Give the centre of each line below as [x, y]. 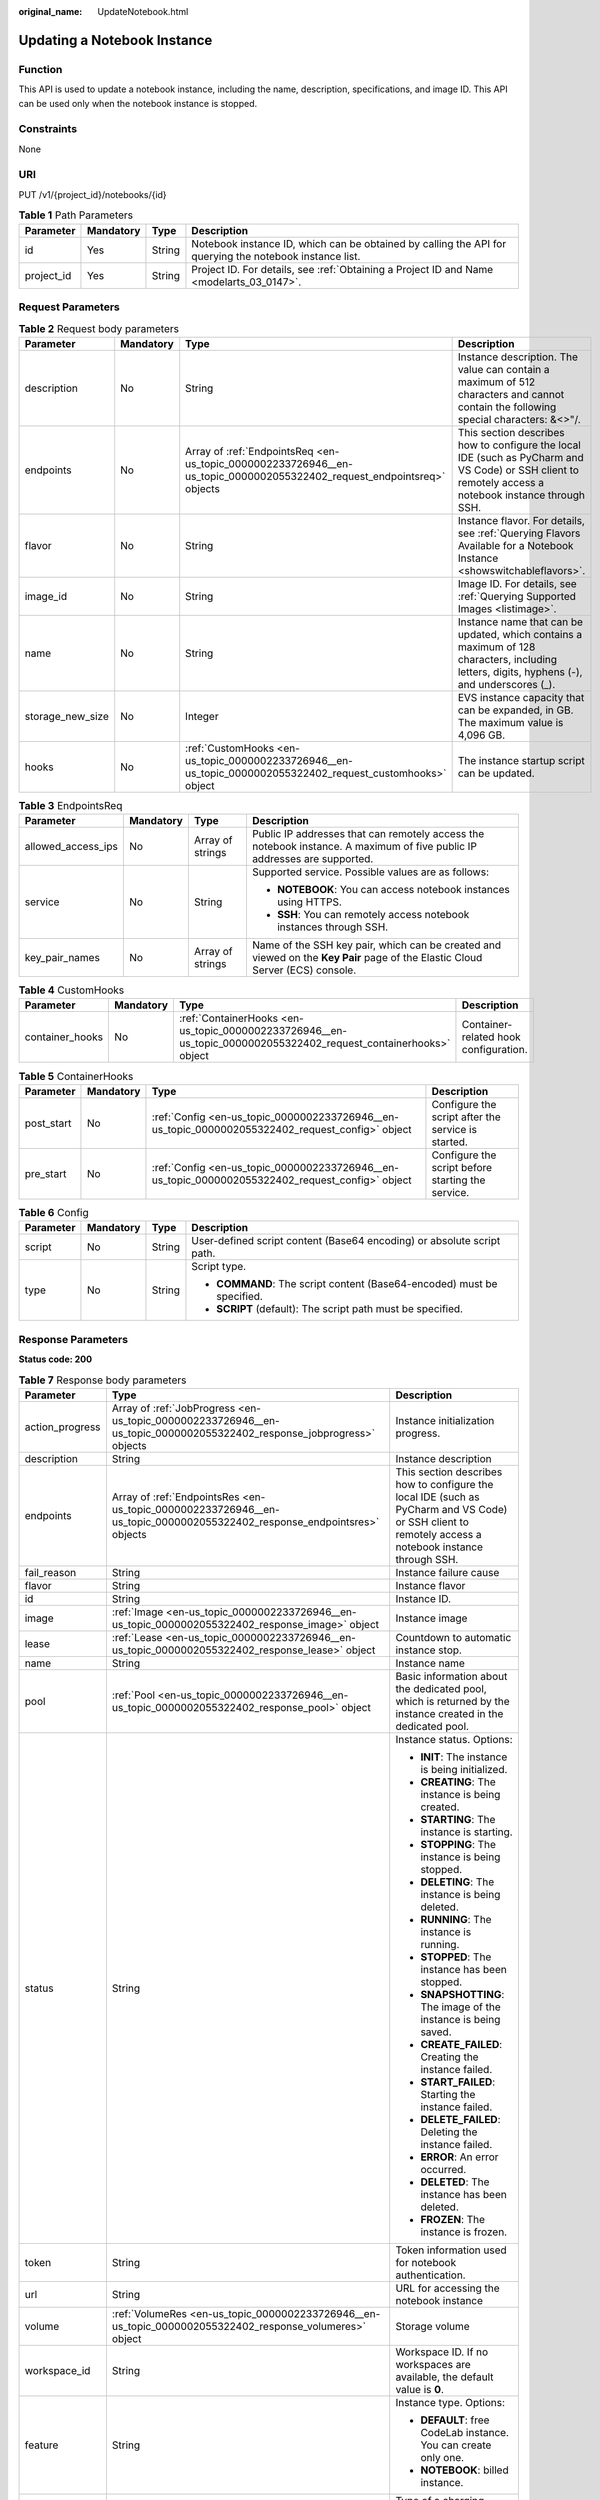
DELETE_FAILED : [460, 2119]
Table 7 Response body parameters [102, 1380]
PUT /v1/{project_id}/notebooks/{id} [92, 194]
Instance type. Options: [450, 2402]
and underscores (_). [506, 684]
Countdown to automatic [453, 1637]
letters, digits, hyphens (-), [520, 672]
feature [41, 2445]
